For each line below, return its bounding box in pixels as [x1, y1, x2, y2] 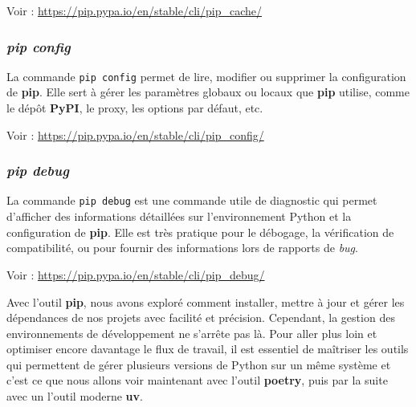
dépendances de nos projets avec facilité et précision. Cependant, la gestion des [6, 309, 395, 326]
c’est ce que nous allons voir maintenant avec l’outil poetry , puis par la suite [6, 372, 388, 389]
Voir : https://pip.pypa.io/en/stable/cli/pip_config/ [6, 126, 264, 143]
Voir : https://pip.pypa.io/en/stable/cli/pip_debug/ [6, 266, 265, 283]
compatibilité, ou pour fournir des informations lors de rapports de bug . [6, 239, 358, 256]
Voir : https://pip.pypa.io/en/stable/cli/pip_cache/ [6, 2, 262, 18]
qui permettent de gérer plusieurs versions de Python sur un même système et [6, 356, 391, 372]
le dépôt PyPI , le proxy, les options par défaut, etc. [6, 100, 263, 116]
